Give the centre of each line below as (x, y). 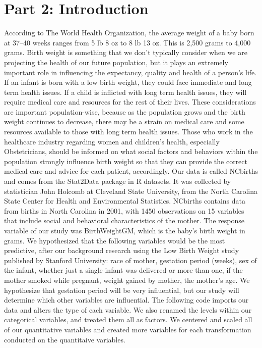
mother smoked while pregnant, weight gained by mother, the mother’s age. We (127, 280)
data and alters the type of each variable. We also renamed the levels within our (128, 309)
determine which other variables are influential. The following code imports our (126, 300)
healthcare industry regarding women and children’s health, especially (112, 141)
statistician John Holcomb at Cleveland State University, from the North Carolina (131, 191)
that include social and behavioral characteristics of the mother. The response (124, 220)
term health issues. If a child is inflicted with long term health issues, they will (125, 92)
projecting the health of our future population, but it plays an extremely (116, 62)
